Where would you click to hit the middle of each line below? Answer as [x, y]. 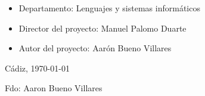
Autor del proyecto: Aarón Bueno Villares [95, 48]
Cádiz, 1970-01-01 [37, 68]
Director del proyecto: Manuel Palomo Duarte [102, 28]
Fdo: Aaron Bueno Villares [54, 88]
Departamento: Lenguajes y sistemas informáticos [109, 8]
